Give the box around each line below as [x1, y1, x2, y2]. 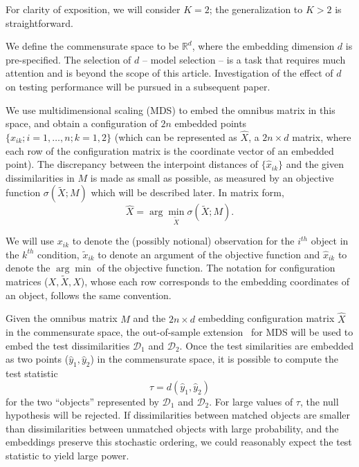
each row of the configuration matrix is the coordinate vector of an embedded [6, 143, 334, 158]
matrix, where [292, 129, 351, 144]
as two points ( [6, 352, 69, 366]
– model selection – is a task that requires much [142, 52, 346, 66]
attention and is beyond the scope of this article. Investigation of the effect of [6, 66, 333, 80]
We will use [6, 233, 55, 248]
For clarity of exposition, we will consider [6, 2, 181, 16]
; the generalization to [209, 2, 303, 16]
